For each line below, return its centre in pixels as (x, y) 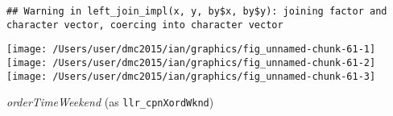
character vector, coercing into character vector (145, 25)
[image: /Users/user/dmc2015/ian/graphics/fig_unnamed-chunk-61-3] (191, 76)
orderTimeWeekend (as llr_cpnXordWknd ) (110, 102)
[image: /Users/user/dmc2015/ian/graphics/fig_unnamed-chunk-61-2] (191, 62)
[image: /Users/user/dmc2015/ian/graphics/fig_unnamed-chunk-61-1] (191, 50)
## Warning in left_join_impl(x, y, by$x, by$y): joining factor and (197, 11)
